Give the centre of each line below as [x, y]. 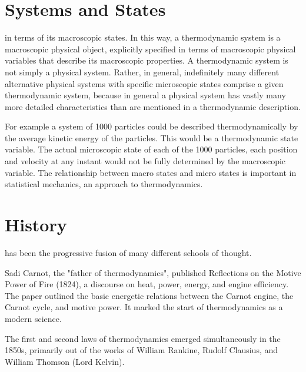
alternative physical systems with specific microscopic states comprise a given [144, 83]
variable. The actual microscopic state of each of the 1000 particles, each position [151, 149]
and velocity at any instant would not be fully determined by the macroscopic [145, 161]
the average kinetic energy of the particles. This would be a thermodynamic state [152, 137]
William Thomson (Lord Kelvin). [65, 361]
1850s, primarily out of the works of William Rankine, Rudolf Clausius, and [142, 350]
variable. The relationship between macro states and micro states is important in [151, 172]
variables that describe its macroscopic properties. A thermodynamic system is [147, 60]
